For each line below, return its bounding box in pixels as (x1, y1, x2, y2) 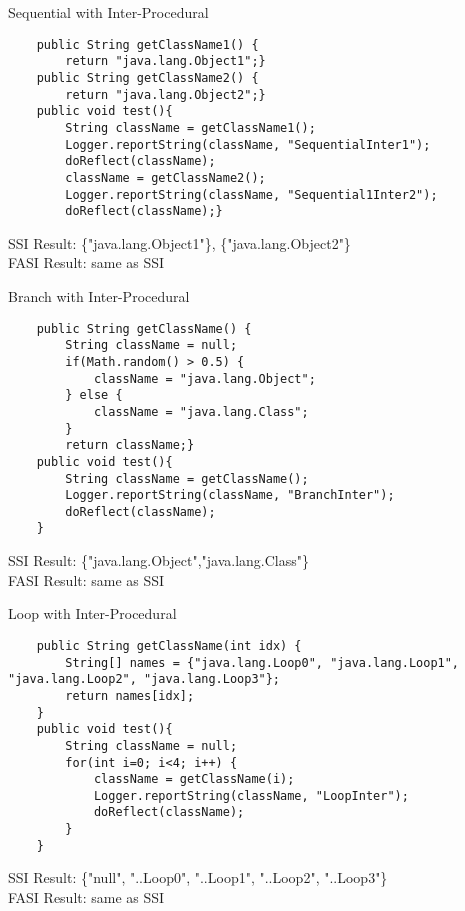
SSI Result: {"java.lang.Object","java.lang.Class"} (8, 550, 310, 571)
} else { (65, 388, 123, 403)
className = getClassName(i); (93, 772, 295, 787)
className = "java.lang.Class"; (93, 404, 309, 419)
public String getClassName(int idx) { (36, 638, 302, 653)
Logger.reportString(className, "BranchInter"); (65, 488, 395, 503)
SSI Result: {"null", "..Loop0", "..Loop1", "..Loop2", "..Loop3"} (8, 867, 388, 888)
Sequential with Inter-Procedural (8, 2, 209, 22)
